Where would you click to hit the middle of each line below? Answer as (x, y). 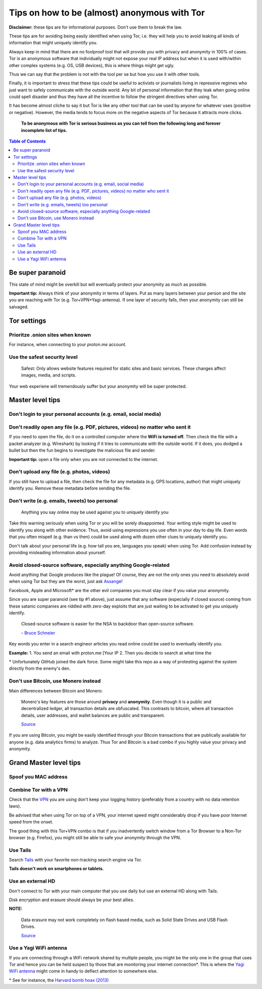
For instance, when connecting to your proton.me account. (68, 344)
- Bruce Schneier (38, 633)
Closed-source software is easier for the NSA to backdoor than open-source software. (108, 624)
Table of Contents (27, 141)
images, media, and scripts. (49, 375)
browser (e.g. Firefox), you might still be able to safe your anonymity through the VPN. (95, 838)
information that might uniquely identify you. (53, 43)
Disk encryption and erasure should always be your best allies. (72, 900)
